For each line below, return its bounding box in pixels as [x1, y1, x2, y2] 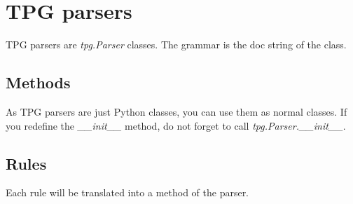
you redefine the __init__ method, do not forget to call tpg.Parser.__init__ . [6, 118, 346, 132]
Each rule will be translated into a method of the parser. [6, 185, 249, 200]
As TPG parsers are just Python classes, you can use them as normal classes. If [6, 104, 347, 118]
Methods [6, 72, 71, 93]
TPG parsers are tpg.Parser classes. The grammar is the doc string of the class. [6, 37, 347, 52]
